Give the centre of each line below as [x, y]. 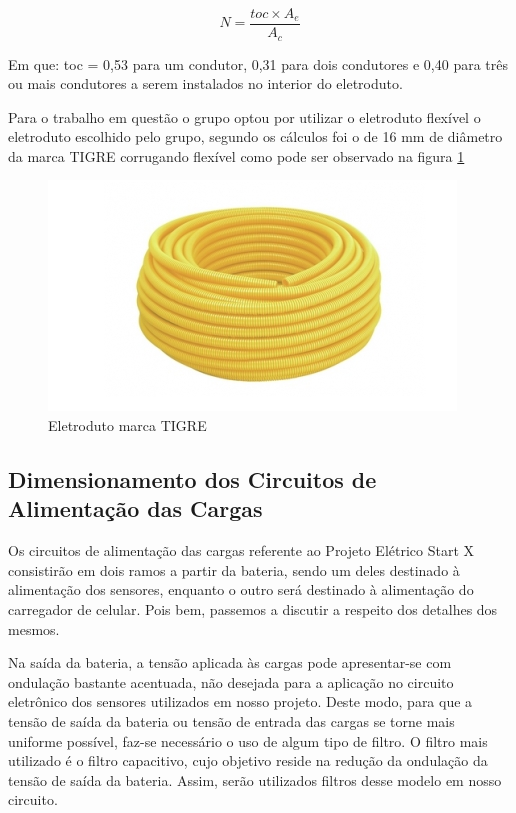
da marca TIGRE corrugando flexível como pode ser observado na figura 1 [236, 155]
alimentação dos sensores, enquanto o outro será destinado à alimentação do [241, 589]
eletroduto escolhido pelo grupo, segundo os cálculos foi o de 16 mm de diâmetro [255, 136]
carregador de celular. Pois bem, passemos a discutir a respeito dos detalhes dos [253, 609]
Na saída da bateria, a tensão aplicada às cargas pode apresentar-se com [230, 662]
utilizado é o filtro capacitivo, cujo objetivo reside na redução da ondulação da [248, 760]
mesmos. [34, 628]
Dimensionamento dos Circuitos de [192, 479]
